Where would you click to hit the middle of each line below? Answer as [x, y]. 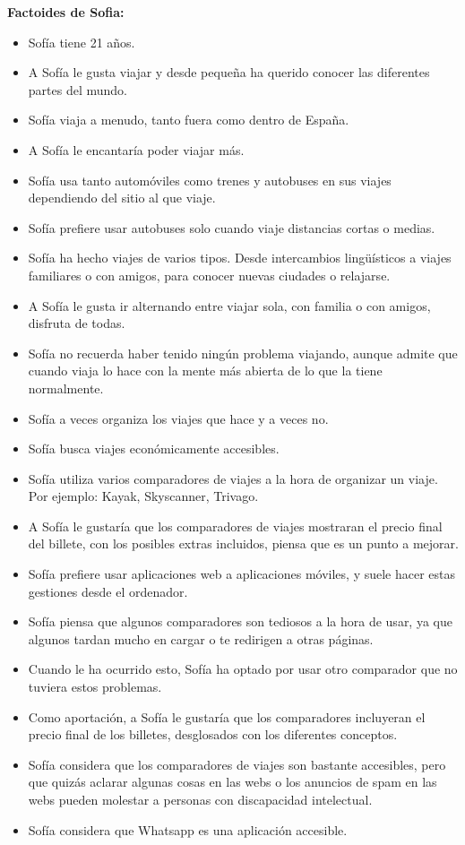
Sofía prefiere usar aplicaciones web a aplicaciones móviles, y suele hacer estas [242, 574]
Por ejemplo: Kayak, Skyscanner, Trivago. [143, 496]
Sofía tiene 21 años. [82, 42]
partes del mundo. [77, 89]
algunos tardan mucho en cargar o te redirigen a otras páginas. [201, 638]
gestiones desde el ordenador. [108, 591]
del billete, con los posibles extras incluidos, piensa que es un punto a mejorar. [243, 543]
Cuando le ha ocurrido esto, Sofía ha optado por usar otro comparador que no [243, 669]
